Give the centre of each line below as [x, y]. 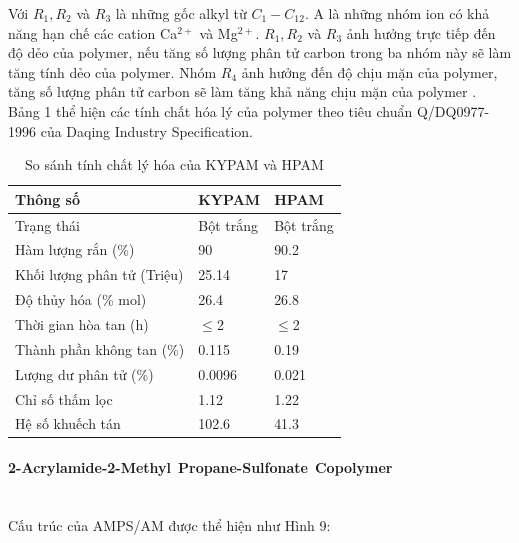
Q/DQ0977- [453, 110]
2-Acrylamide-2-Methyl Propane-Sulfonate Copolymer [200, 467]
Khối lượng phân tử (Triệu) [99, 274]
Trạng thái [48, 224]
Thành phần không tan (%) [100, 348]
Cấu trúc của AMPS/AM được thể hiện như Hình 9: [169, 524]
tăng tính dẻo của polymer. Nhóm [112, 71]
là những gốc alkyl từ [181, 13]
